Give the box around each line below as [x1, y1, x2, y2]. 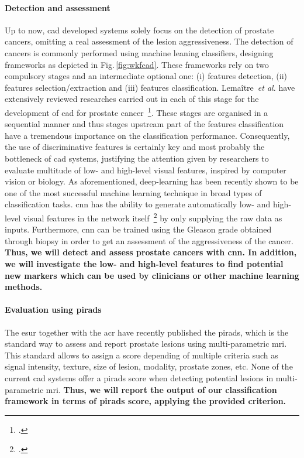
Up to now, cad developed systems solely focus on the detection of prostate [5, 23, 274, 36]
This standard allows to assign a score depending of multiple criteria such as [5, 348, 278, 361]
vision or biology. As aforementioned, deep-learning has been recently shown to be [5, 175, 299, 187]
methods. [5, 281, 43, 293]
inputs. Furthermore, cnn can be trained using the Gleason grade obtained [5, 223, 272, 235]
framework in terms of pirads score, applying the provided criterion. [5, 395, 286, 407]
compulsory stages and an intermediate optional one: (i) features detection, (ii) [5, 70, 288, 82]
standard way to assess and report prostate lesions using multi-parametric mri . [5, 337, 287, 350]
